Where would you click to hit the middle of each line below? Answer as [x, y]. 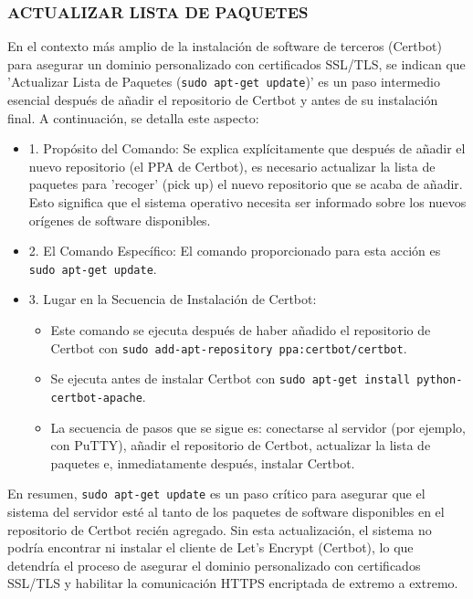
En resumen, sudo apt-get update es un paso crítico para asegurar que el [216, 494]
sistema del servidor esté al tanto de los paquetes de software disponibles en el [226, 512]
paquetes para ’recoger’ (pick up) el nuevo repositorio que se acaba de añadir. [246, 184]
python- [440, 380]
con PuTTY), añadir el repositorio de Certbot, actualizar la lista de [241, 445]
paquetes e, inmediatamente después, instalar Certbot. [203, 462]
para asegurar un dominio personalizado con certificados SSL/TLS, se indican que [236, 63]
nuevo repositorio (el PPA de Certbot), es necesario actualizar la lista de [232, 166]
